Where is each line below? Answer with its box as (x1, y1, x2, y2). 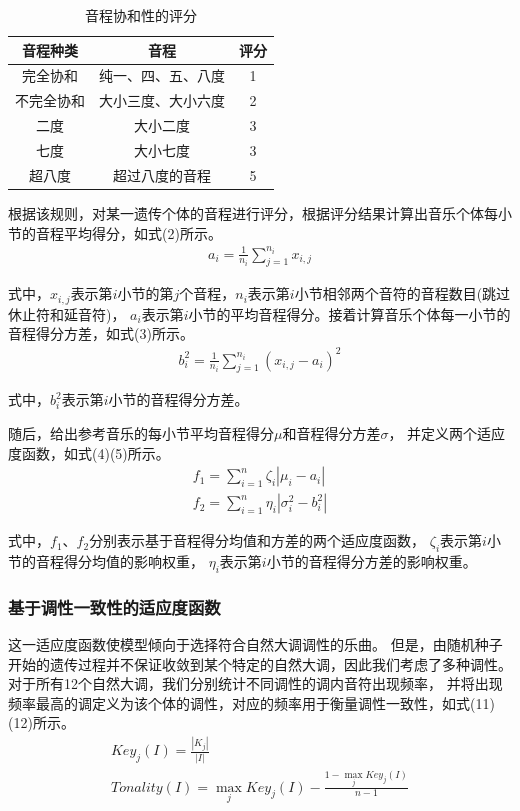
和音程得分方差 (282, 423, 381, 443)
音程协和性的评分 (85, 5, 197, 25)
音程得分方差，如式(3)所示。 (8, 323, 194, 344)
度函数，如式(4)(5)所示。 (8, 442, 170, 463)
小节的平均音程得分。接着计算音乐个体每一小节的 (188, 303, 511, 324)
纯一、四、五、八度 (99, 65, 225, 86)
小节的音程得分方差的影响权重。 (266, 551, 477, 572)
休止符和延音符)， (8, 303, 126, 324)
